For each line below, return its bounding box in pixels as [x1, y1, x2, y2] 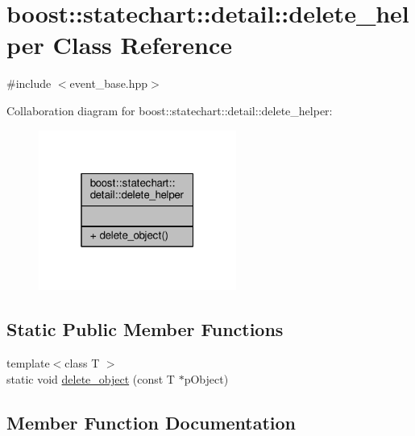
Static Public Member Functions [6, 317, 284, 342]
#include [6, 75, 52, 92]
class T [64, 354, 100, 371]
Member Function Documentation [6, 409, 297, 434]
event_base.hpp [69, 75, 148, 92]
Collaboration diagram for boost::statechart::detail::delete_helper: [6, 102, 333, 118]
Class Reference [52, 28, 233, 61]
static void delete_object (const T [6, 370, 175, 387]
